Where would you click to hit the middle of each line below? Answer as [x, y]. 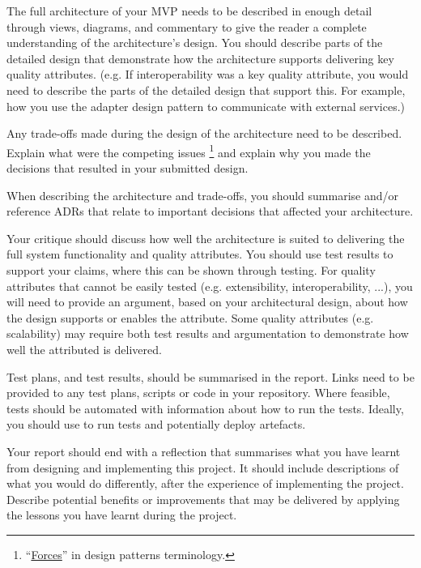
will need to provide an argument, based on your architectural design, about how [207, 302]
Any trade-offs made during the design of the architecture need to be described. [204, 133]
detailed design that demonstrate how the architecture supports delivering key [200, 58]
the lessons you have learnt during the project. [122, 515]
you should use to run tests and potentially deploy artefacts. [156, 424]
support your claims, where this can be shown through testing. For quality [191, 269]
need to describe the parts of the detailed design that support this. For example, [206, 90]
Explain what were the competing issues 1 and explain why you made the [189, 151]
